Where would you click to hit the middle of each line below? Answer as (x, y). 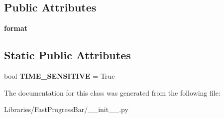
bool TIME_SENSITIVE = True (59, 76)
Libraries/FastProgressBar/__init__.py (66, 109)
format (16, 28)
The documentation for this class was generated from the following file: (112, 92)
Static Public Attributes (67, 55)
